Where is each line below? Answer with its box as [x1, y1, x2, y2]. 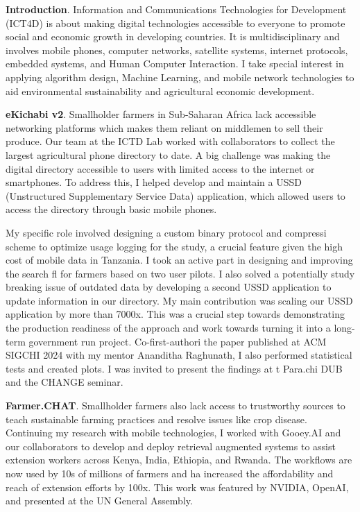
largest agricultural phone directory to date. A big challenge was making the [6, 147, 331, 162]
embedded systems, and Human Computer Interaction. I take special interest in [6, 56, 344, 71]
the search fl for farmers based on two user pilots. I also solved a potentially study [6, 266, 355, 280]
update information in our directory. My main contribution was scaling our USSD [6, 293, 353, 307]
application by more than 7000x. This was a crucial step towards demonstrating [6, 307, 345, 321]
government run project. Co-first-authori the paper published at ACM [28, 334, 327, 348]
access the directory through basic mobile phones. [6, 202, 217, 216]
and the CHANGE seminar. [6, 375, 123, 389]
